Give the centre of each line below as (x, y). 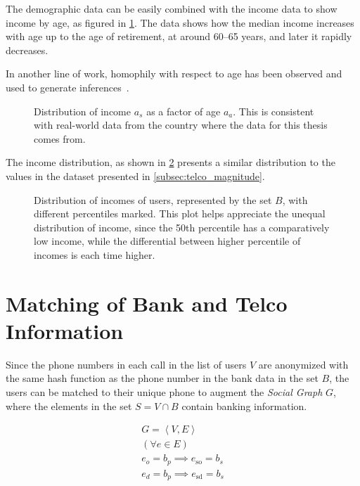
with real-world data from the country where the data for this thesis (181, 125)
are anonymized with (303, 364)
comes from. (60, 138)
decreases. (27, 50)
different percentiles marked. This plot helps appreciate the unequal (180, 213)
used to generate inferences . (67, 87)
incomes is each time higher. (95, 254)
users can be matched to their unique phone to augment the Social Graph (164, 392)
